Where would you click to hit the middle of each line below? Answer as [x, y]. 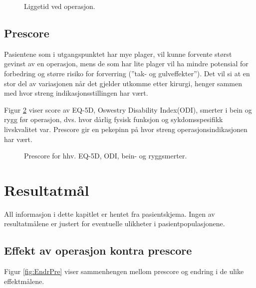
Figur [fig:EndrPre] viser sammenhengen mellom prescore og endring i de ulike [124, 271]
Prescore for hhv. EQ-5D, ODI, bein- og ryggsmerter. [106, 156]
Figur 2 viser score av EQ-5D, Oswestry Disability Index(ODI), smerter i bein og [128, 109]
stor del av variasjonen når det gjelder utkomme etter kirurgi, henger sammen [123, 83]
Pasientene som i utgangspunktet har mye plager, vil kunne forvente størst [118, 54]
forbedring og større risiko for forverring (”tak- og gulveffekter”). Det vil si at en [127, 73]
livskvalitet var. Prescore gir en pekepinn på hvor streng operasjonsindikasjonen [126, 129]
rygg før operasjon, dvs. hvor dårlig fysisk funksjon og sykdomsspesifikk [114, 119]
